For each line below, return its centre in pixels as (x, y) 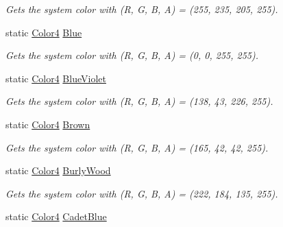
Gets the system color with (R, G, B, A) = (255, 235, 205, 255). (142, 9)
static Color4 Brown (48, 124)
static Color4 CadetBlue (56, 216)
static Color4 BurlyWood (58, 170)
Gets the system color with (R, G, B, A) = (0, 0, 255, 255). (132, 55)
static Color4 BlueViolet (56, 78)
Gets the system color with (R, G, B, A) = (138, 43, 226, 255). (139, 101)
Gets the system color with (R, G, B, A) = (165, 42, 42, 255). (137, 147)
